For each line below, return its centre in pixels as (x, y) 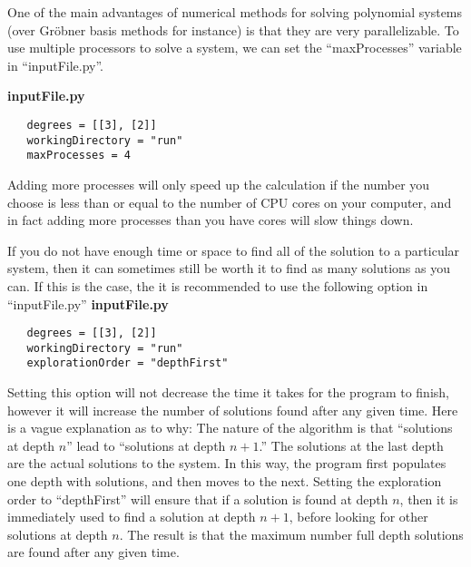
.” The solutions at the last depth (351, 445)
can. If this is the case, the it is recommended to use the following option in (218, 285)
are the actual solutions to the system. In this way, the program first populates (227, 463)
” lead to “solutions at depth (146, 445)
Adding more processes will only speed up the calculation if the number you (219, 184)
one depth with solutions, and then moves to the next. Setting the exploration (225, 481)
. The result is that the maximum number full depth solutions (291, 534)
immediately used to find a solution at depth (132, 517)
